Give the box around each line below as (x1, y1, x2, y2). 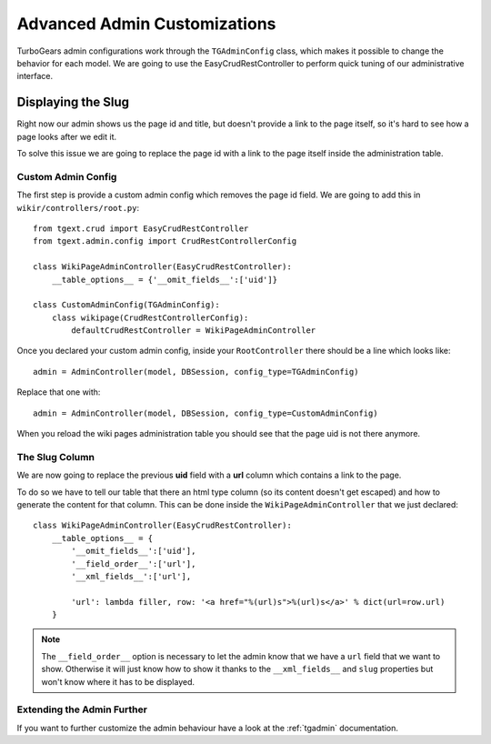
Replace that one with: (16, 387, 101, 397)
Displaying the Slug (16, 95, 130, 110)
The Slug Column (16, 450, 95, 463)
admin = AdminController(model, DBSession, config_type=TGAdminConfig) (33, 367, 359, 377)
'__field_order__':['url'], (71, 558, 196, 568)
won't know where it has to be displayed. (41, 676, 195, 687)
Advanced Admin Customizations (16, 14, 276, 34)
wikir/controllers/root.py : (16, 202, 140, 213)
